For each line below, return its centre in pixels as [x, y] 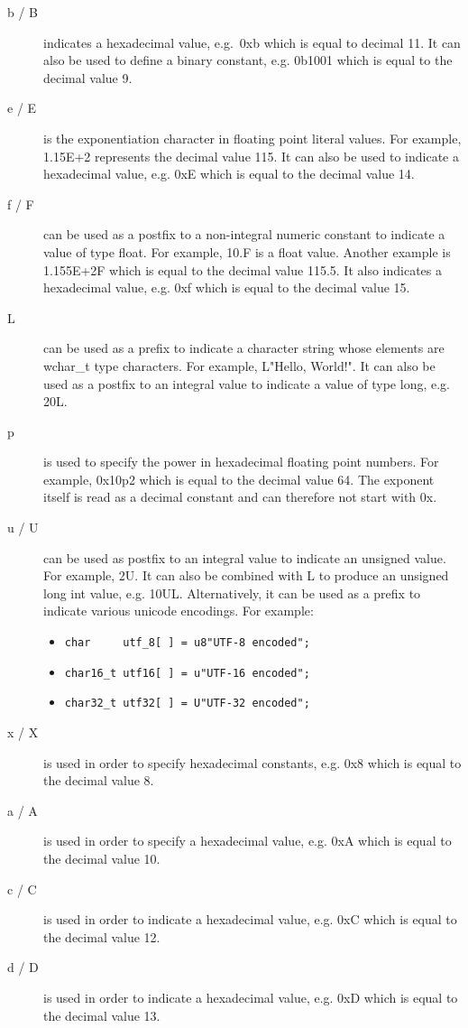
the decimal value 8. [99, 780]
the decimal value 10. [102, 858]
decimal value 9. [88, 77]
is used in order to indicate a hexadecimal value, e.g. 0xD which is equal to [251, 997]
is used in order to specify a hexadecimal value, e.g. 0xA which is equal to [248, 841]
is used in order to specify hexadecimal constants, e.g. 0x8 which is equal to [252, 762]
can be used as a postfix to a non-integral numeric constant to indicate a [244, 234]
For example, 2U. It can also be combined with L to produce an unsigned [246, 575]
